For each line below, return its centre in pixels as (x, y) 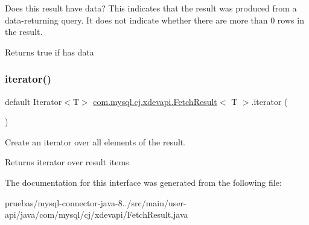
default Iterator (33, 101)
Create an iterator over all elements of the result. (96, 141)
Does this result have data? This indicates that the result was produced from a (151, 8)
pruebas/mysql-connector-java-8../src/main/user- (96, 202)
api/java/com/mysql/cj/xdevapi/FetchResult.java (97, 214)
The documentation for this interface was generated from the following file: (143, 182)
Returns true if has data (49, 52)
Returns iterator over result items (67, 162)
